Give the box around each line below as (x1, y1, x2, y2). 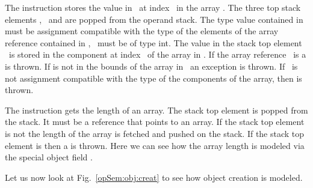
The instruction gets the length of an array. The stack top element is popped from (5, 103, 308, 116)
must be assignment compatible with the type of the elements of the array (5, 25, 279, 37)
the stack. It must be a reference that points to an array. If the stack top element (5, 115, 305, 128)
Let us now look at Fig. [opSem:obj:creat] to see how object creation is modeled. (5, 171, 303, 183)
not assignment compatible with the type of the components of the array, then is (5, 71, 302, 84)
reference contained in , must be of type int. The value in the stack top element (5, 36, 302, 49)
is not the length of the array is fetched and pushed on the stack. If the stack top (5, 127, 305, 139)
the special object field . (5, 151, 93, 163)
